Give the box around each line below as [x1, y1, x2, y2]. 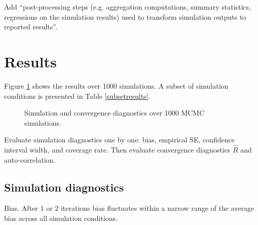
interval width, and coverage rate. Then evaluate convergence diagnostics [4, 144, 231, 155]
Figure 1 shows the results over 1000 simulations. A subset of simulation [4, 80, 229, 91]
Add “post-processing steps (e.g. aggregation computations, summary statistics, [4, 2, 251, 12]
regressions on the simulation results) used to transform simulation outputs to [4, 11, 246, 22]
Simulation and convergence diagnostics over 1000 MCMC [24, 107, 205, 118]
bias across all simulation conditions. [4, 213, 118, 223]
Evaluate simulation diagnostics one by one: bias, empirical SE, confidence [4, 134, 235, 145]
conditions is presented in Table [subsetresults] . [4, 90, 151, 101]
